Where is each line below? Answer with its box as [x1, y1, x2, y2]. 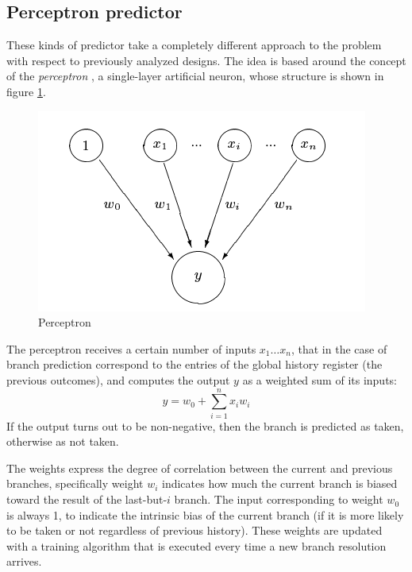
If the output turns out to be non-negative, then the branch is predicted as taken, [6, 417, 404, 434]
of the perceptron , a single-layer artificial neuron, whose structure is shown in [6, 68, 384, 84]
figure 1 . [6, 83, 46, 99]
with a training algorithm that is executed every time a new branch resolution [6, 537, 387, 554]
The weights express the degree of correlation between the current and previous [6, 459, 393, 476]
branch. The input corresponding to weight [174, 491, 383, 508]
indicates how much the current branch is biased [162, 475, 398, 492]
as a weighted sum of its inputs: [242, 371, 397, 388]
